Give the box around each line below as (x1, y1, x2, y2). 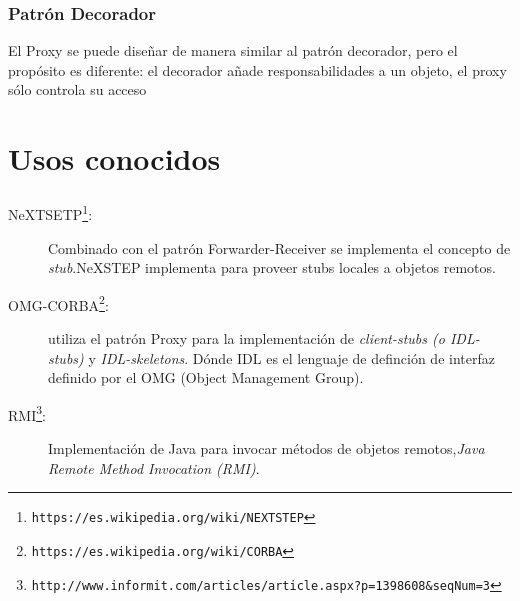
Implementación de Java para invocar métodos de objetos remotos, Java (48, 438, 485, 459)
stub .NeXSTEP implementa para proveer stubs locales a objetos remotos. (48, 257, 496, 278)
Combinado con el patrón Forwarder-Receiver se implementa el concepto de (48, 237, 511, 258)
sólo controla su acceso (8, 79, 147, 100)
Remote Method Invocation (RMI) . (48, 457, 260, 478)
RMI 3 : (8, 401, 46, 425)
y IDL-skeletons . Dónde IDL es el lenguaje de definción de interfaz (88, 347, 495, 368)
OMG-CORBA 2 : (8, 291, 109, 315)
